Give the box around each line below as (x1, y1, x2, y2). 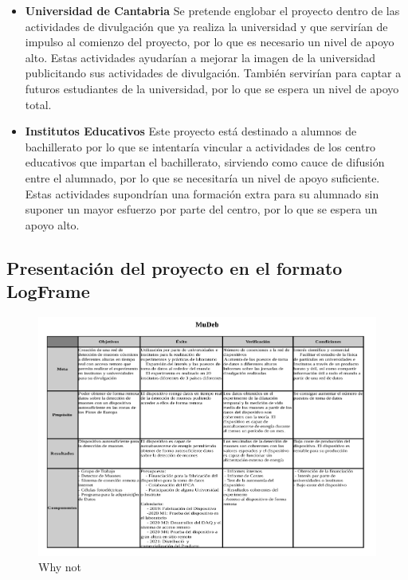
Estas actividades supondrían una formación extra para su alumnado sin (25, 185, 379, 202)
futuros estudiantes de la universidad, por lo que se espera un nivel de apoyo (25, 80, 399, 96)
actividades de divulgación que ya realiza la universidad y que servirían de (25, 18, 388, 34)
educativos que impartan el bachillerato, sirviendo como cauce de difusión (25, 154, 385, 170)
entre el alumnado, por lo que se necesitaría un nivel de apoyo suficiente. (25, 169, 380, 186)
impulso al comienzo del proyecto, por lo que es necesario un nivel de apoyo (25, 33, 394, 50)
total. (25, 96, 52, 112)
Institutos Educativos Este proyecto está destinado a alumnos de (25, 123, 357, 139)
